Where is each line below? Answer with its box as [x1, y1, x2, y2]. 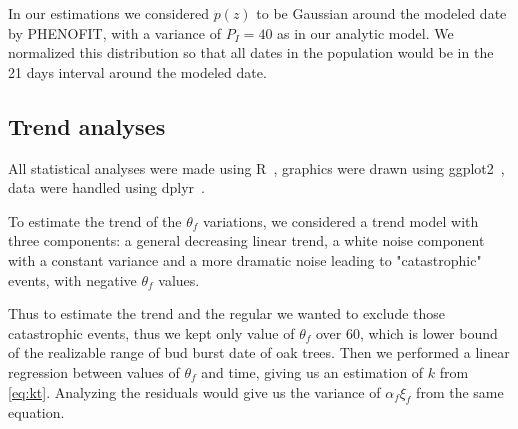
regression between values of [8, 361, 180, 382]
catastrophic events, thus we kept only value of [8, 322, 295, 343]
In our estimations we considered [8, 3, 209, 23]
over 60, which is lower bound [315, 322, 498, 343]
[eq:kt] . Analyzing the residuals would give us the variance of [8, 381, 381, 402]
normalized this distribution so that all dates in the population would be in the [8, 42, 494, 63]
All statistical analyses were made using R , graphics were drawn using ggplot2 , [8, 157, 505, 178]
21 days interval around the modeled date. [8, 61, 267, 82]
